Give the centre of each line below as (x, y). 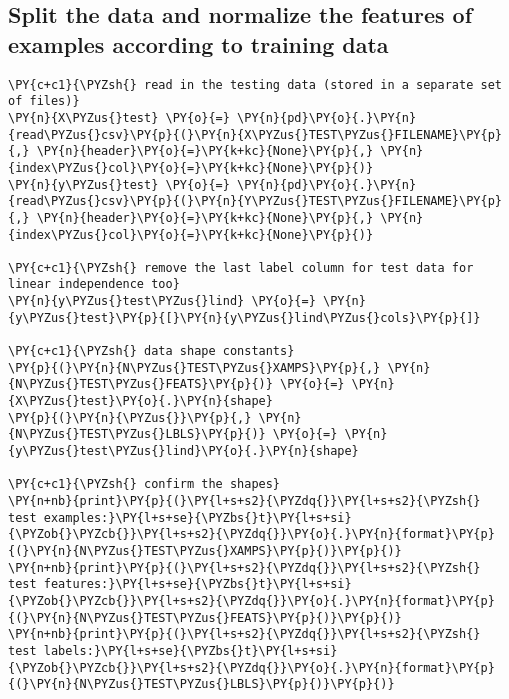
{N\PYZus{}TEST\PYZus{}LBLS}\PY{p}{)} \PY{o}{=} (173, 434)
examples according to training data (198, 43)
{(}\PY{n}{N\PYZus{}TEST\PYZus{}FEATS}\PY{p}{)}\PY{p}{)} (205, 617)
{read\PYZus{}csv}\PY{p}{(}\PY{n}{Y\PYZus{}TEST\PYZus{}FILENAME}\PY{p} (255, 201)
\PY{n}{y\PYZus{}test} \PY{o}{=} (119, 184)
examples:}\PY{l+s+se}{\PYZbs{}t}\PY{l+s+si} (197, 517)
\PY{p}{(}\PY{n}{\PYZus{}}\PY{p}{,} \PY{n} (155, 417)
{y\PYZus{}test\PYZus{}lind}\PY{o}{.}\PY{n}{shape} (183, 451)
